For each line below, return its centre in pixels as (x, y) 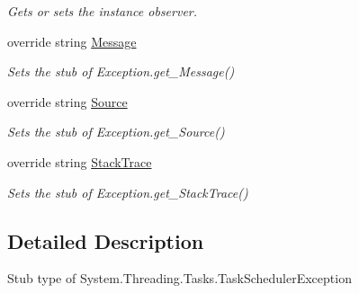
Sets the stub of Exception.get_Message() (121, 71)
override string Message (72, 41)
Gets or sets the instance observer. (103, 11)
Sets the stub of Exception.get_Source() (116, 132)
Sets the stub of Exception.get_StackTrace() (128, 192)
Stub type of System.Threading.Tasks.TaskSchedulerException (179, 278)
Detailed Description (106, 240)
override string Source (67, 101)
